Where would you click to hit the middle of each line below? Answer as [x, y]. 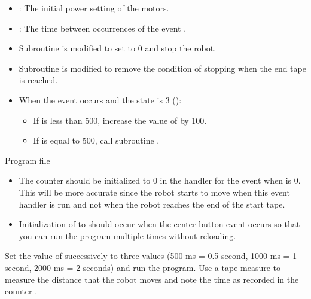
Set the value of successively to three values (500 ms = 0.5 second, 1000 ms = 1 [151, 256]
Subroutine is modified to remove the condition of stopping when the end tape [162, 68]
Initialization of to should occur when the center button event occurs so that [159, 224]
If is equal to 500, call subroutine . [96, 140]
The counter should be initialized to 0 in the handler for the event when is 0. [160, 180]
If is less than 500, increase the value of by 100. [120, 120]
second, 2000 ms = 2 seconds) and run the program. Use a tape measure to [143, 267]
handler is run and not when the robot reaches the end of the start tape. [152, 204]
